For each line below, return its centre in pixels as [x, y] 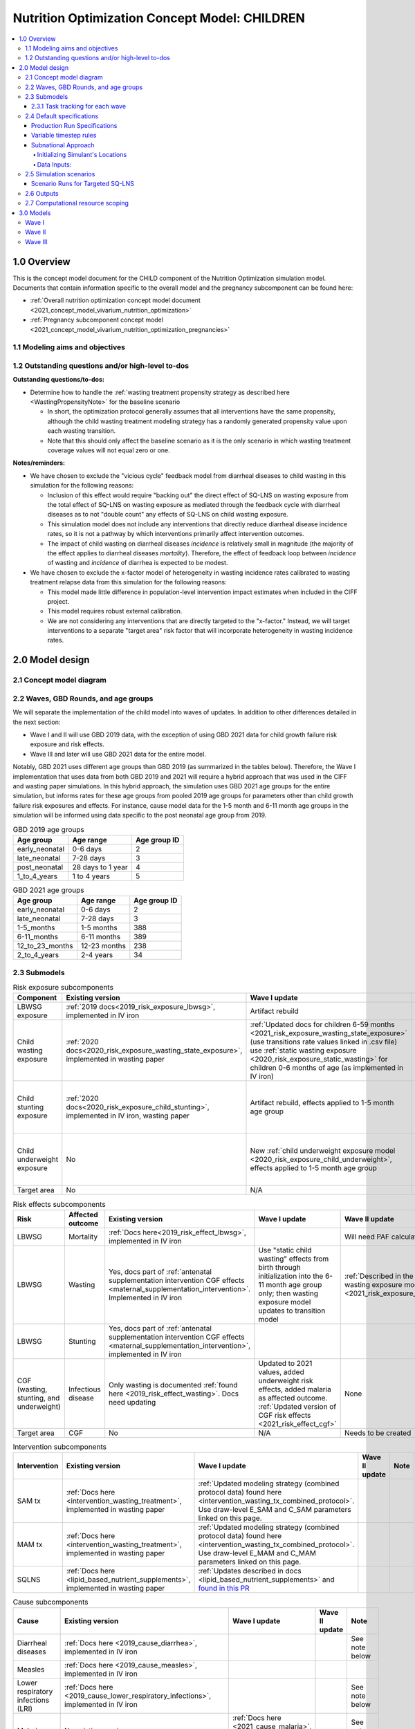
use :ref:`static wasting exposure [303, 1051]
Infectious [85, 1389]
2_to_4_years [38, 955]
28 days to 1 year [100, 867]
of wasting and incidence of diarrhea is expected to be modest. [138, 563]
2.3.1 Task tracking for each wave [79, 107]
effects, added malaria [295, 1389]
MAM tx [30, 1544]
